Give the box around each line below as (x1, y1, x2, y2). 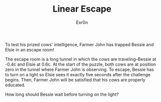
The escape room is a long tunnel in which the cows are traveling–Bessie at (5, 56, 157, 62)
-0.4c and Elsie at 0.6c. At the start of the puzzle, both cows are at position (5, 61, 156, 67)
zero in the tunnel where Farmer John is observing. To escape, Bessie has (5, 67, 154, 72)
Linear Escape (52, 3, 112, 15)
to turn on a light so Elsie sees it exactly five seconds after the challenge (5, 71, 151, 77)
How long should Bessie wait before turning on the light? (5, 91, 119, 97)
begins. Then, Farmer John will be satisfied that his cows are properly (5, 77, 145, 83)
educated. (5, 82, 26, 88)
